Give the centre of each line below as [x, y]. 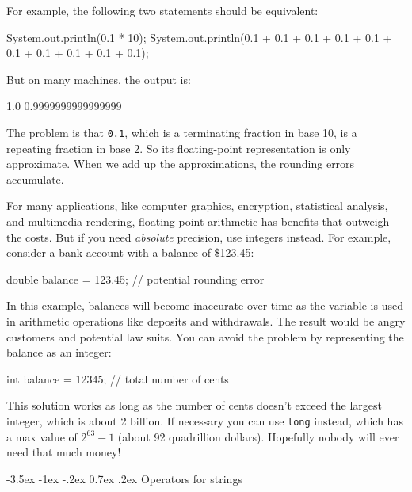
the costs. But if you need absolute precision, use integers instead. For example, [199, 236]
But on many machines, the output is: [99, 79]
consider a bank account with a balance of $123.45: [130, 252]
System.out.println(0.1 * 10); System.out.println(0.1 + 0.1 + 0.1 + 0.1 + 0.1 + [199, 37]
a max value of [42, 436]
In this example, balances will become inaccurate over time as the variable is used [205, 305]
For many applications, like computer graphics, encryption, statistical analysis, [197, 206]
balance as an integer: [59, 352]
